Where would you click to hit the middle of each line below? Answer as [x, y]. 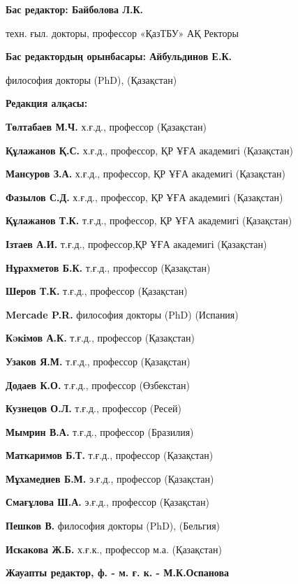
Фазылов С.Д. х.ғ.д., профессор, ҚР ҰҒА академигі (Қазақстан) [144, 197]
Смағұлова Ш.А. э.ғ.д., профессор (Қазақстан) [107, 502]
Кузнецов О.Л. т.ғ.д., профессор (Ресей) [94, 408]
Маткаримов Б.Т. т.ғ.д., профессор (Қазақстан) [110, 455]
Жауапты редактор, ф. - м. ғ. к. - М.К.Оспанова [118, 572]
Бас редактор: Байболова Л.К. [74, 9]
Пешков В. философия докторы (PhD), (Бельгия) [113, 526]
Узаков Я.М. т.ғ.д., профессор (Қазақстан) [98, 361]
